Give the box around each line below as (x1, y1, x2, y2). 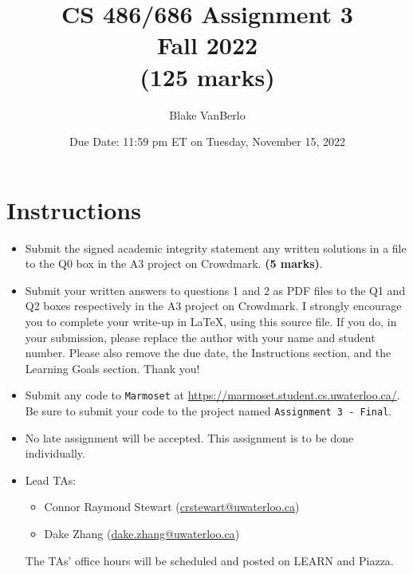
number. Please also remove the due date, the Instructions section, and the (25, 344, 391, 361)
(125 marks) (140, 60, 275, 92)
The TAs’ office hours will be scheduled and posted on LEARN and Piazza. (25, 552, 394, 568)
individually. (25, 445, 85, 462)
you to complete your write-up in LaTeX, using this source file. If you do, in (25, 313, 397, 329)
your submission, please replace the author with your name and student (25, 328, 376, 345)
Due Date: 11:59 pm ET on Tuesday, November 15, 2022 (69, 133, 345, 150)
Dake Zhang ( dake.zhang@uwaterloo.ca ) (44, 525, 240, 542)
